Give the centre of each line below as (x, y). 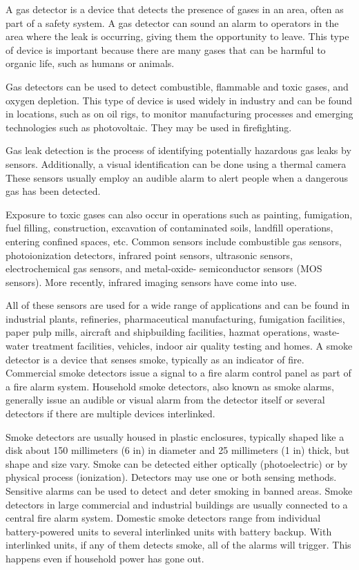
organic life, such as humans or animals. (90, 63)
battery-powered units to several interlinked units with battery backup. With (169, 531)
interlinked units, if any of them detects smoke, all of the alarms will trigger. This (178, 545)
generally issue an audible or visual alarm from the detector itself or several (165, 400)
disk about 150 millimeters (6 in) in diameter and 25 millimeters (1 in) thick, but (178, 450)
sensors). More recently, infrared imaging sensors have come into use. (151, 282)
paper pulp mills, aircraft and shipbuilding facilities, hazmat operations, (158, 332)
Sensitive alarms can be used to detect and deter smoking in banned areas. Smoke (179, 491)
